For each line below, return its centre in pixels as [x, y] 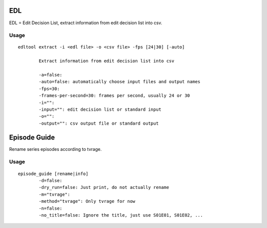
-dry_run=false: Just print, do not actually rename [104, 187]
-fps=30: [49, 89]
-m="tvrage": [54, 194]
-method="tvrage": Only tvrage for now [87, 201]
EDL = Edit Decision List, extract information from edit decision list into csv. [86, 23]
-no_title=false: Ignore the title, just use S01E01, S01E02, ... [121, 215]
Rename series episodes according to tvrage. [55, 149]
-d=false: [51, 181]
